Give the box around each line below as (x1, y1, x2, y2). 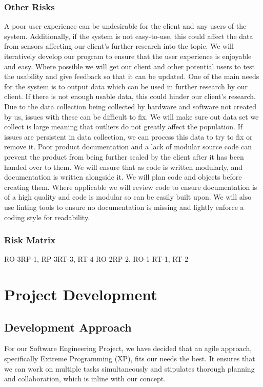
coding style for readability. (4, 211, 90, 222)
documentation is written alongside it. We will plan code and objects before (4, 171, 242, 182)
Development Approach (4, 319, 132, 335)
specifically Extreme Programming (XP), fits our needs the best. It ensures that (4, 353, 255, 364)
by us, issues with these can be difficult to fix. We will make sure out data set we (4, 111, 259, 122)
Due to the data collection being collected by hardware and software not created (4, 101, 256, 111)
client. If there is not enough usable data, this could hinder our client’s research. (4, 91, 256, 102)
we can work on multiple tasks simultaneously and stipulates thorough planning (4, 363, 255, 374)
